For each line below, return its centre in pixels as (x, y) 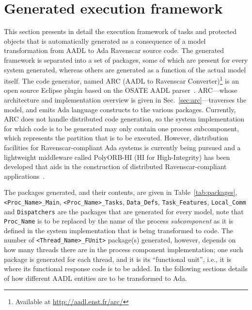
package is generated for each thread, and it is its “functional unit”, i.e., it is (118, 259)
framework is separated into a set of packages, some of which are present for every (126, 60)
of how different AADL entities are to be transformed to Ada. (95, 278)
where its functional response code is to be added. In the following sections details (126, 268)
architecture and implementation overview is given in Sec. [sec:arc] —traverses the (125, 99)
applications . (24, 176)
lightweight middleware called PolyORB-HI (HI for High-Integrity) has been (117, 157)
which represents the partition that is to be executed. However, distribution (116, 138)
